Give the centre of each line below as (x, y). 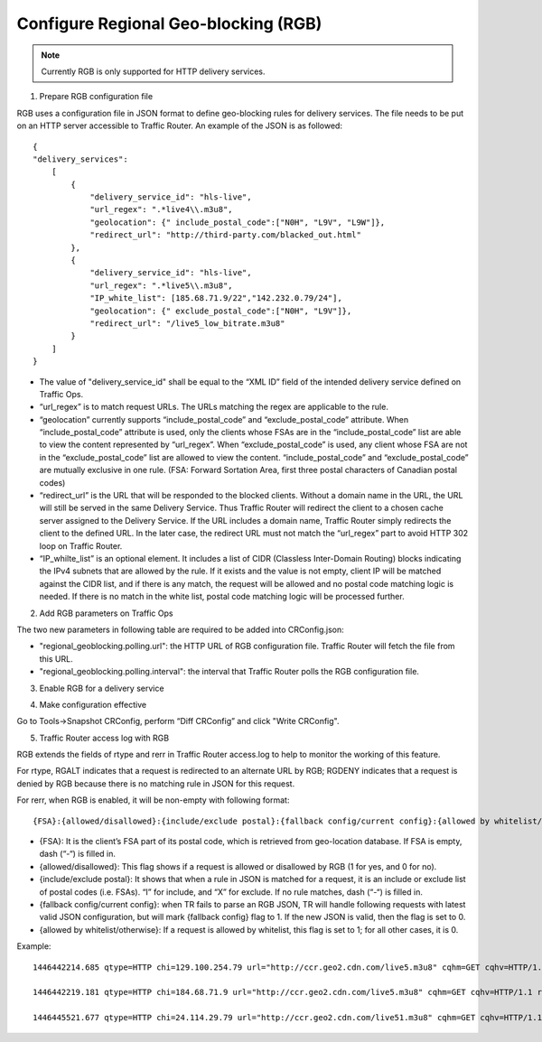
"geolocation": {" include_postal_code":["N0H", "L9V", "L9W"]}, (238, 222)
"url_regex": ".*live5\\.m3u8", (162, 285)
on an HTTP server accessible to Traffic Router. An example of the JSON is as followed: (180, 126)
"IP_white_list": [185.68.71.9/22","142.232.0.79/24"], (216, 298)
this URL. (56, 658)
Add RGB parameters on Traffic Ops (106, 613)
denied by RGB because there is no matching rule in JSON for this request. (156, 783)
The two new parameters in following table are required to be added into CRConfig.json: (181, 629)
